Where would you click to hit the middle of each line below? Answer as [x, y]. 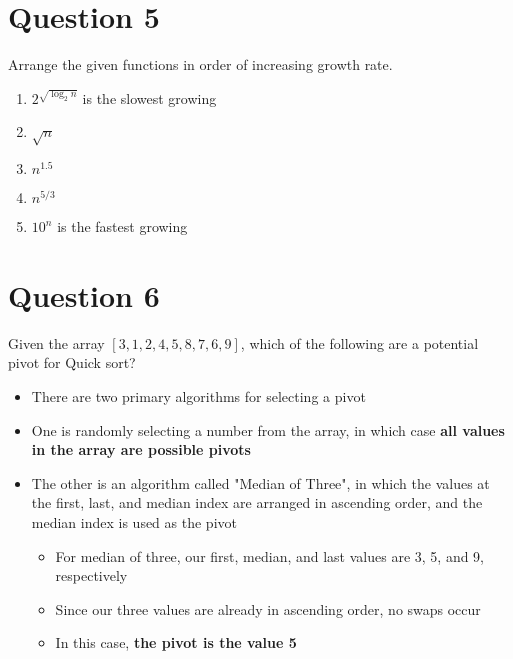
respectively [91, 575]
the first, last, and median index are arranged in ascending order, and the [257, 502]
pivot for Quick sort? [72, 362]
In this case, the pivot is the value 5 [176, 642]
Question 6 [84, 294]
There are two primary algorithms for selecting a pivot [198, 395]
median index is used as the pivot [134, 521]
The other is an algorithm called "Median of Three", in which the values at [260, 482]
